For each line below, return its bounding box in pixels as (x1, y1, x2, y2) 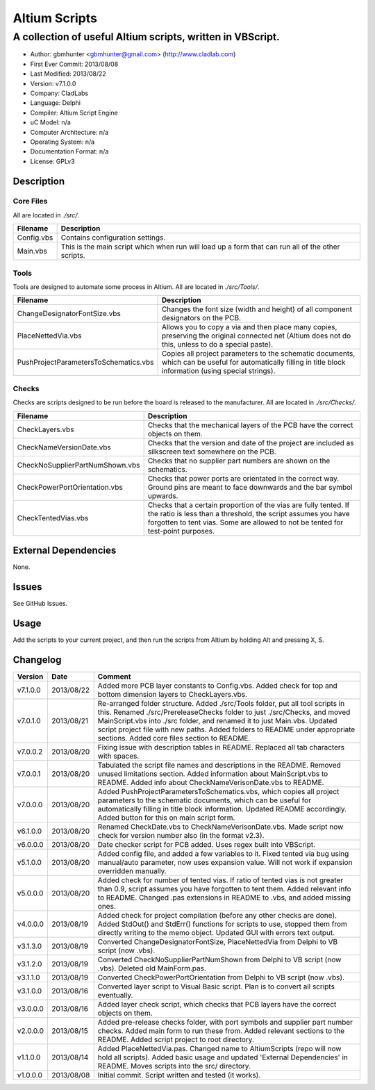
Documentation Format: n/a (30, 147, 109, 156)
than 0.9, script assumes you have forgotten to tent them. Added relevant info (97, 884, 351, 893)
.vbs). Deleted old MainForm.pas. (97, 963, 206, 973)
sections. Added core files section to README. (97, 733, 251, 743)
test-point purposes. (147, 526, 215, 536)
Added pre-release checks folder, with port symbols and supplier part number (97, 1017, 353, 1027)
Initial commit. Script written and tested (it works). (97, 1070, 261, 1080)
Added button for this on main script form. (97, 813, 235, 823)
